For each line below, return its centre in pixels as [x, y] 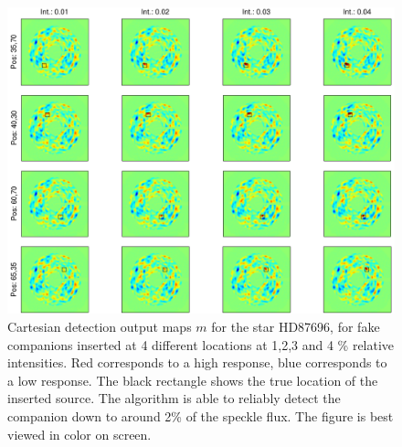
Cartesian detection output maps [100, 326]
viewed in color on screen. [79, 434]
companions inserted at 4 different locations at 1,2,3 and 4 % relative [201, 344]
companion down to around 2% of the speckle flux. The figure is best [201, 415]
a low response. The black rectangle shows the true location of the [193, 380]
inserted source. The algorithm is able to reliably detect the [174, 398]
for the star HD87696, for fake [296, 326]
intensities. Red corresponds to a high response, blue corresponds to [197, 362]
